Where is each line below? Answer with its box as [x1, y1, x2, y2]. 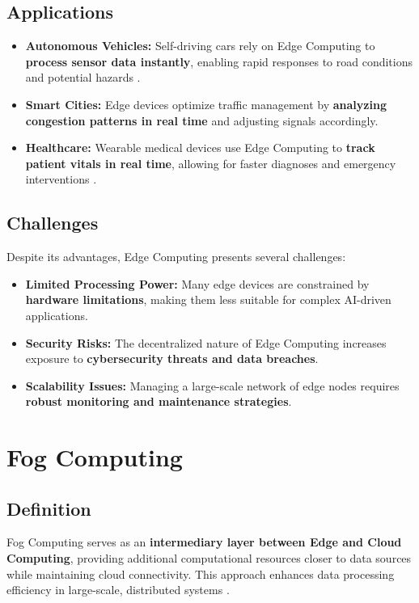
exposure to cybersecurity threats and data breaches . [25, 350, 319, 367]
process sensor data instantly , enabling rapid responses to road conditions [25, 53, 413, 70]
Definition [6, 495, 91, 521]
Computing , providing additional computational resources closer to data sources [6, 550, 412, 567]
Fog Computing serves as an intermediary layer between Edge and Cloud [6, 533, 402, 550]
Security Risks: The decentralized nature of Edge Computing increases [25, 334, 387, 351]
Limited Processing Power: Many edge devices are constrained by [25, 275, 370, 292]
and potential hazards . [25, 69, 141, 86]
